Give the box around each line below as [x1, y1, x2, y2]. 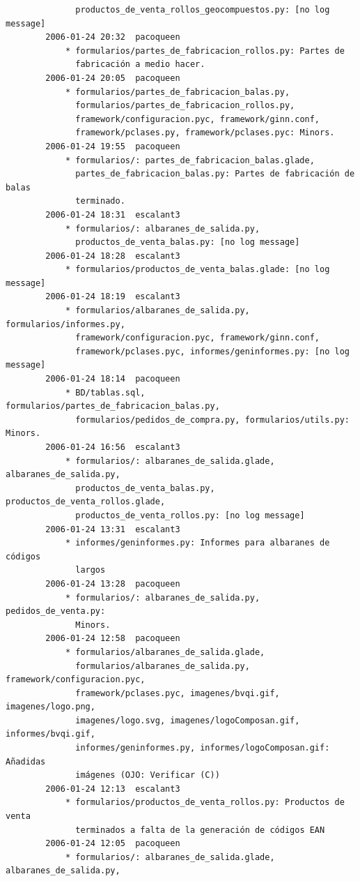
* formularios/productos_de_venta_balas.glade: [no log [65, 264, 330, 275]
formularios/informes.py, [6, 319, 125, 329]
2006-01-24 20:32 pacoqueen [45, 32, 180, 43]
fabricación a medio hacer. [75, 59, 205, 70]
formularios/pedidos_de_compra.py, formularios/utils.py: [75, 414, 350, 425]
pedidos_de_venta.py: [6, 606, 106, 617]
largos [75, 565, 106, 575]
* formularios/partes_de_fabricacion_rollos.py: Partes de [65, 45, 345, 56]
